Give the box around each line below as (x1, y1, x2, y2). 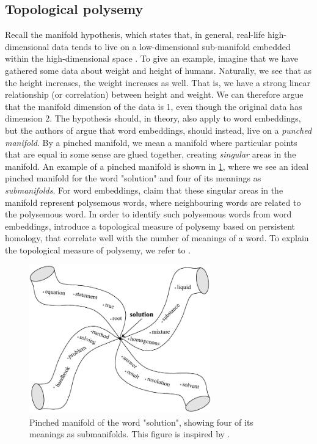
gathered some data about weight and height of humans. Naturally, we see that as (5, 64, 312, 76)
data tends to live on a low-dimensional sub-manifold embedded (52, 40, 291, 53)
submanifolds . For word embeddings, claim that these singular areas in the (5, 183, 283, 196)
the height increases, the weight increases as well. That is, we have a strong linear (5, 76, 310, 89)
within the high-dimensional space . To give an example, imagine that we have (5, 52, 299, 65)
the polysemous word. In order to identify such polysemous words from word (5, 208, 292, 220)
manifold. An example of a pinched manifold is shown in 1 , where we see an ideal (5, 159, 309, 172)
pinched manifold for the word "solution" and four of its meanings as (5, 172, 261, 184)
